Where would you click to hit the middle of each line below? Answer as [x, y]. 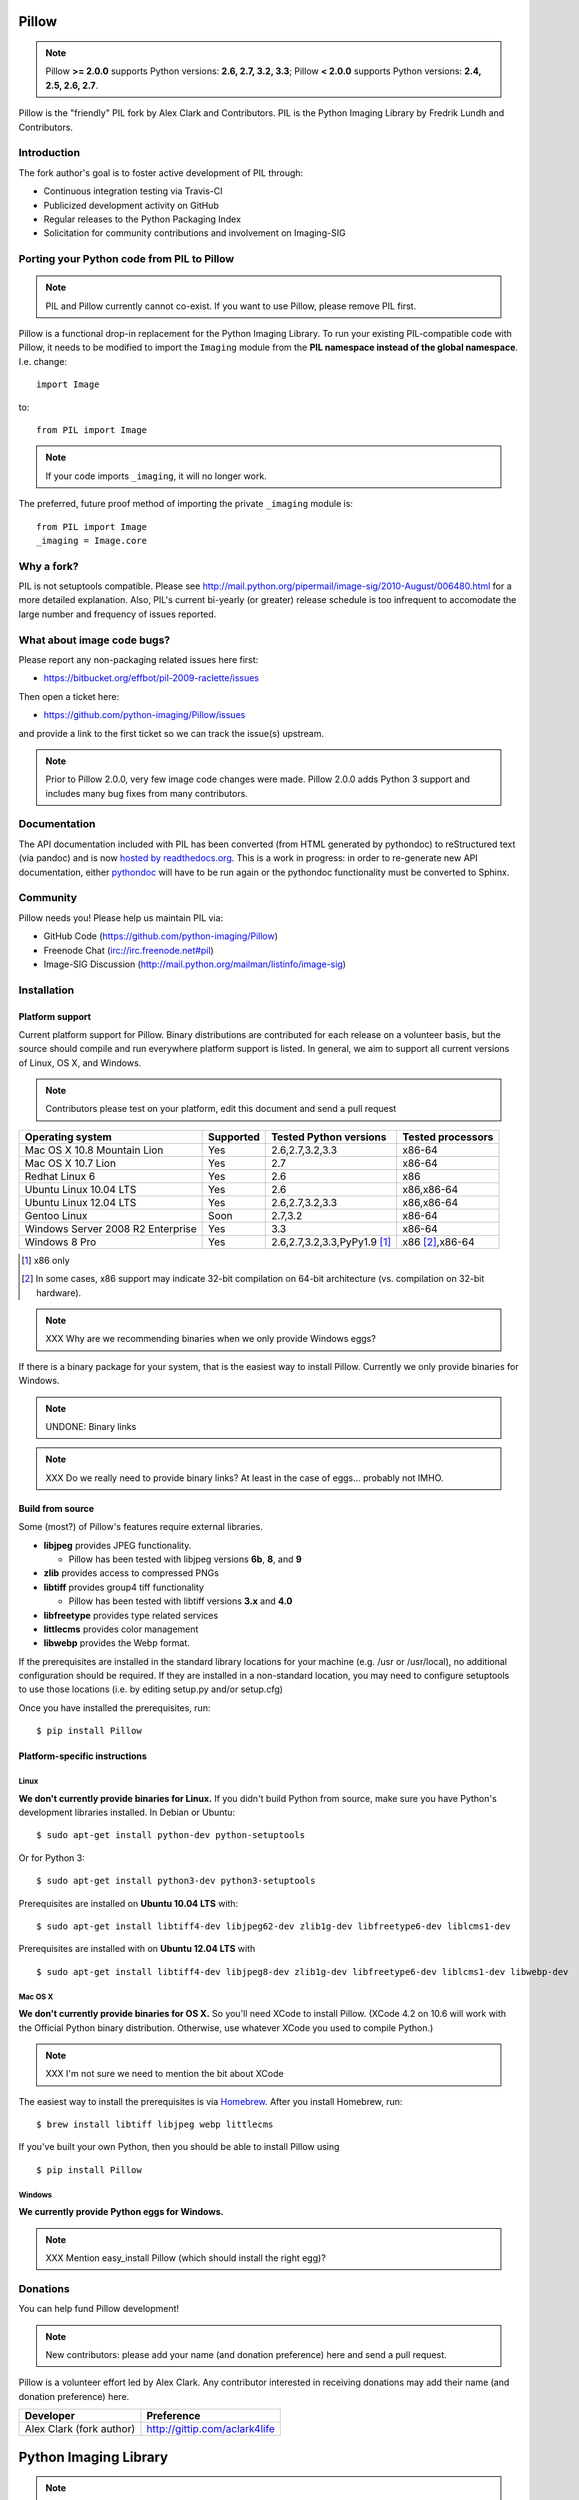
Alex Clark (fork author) [79, 2429]
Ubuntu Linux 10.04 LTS [80, 1189]
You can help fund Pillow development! [99, 2309]
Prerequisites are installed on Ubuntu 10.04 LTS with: [128, 1903]
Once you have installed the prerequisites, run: [114, 1707]
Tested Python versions [329, 1137]
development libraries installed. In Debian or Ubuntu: [126, 1812]
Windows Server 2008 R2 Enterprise [110, 1228]
